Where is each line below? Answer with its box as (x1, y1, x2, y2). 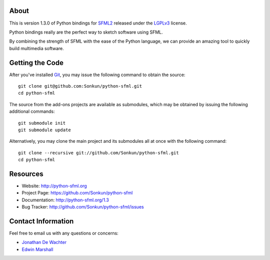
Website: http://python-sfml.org (21, 183, 87, 189)
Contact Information (9, 217, 74, 225)
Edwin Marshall (21, 246, 53, 252)
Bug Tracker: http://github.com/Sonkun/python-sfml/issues (21, 204, 144, 210)
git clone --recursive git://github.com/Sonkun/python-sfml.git (18, 150, 179, 155)
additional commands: (9, 108, 55, 115)
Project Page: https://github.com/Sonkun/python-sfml (21, 190, 133, 196)
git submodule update (18, 127, 71, 133)
